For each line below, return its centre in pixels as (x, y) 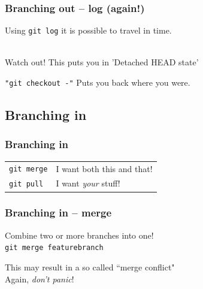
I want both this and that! (104, 168)
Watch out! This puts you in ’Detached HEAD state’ (102, 62)
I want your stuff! (88, 183)
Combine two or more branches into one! (79, 235)
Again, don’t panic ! (40, 279)
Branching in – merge (58, 213)
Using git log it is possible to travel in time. (88, 30)
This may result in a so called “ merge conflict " (90, 267)
